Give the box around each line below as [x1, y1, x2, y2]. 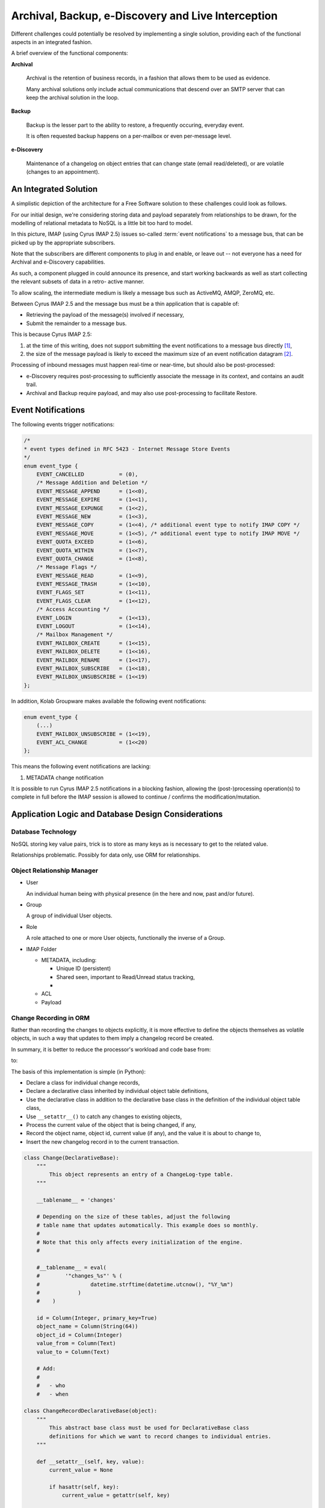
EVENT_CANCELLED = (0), [36, 471, 138, 478]
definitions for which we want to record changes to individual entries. [49, 1433, 272, 1440]
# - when [36, 1390, 69, 1398]
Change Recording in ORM [11, 1013, 90, 1022]
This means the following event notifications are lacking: [11, 763, 151, 770]
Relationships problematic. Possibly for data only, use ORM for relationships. [11, 851, 201, 859]
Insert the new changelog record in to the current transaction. [26, 1138, 179, 1145]
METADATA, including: [41, 956, 97, 963]
